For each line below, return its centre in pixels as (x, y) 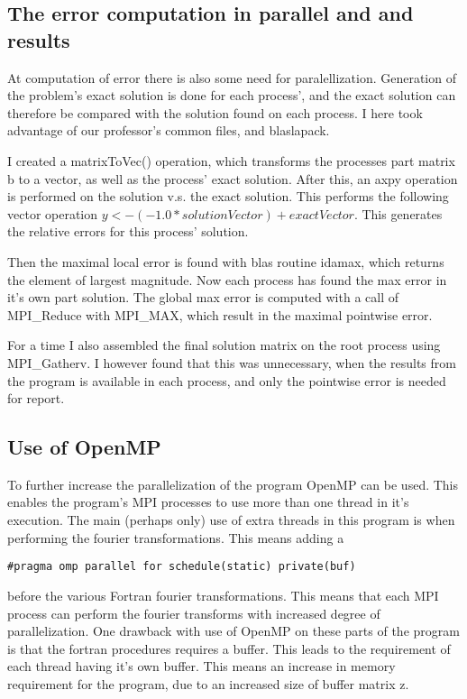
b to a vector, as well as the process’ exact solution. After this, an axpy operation (233, 178)
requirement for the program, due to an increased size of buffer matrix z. (208, 683)
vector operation (53, 213)
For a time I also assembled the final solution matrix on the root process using (224, 345)
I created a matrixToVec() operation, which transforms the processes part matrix (231, 160)
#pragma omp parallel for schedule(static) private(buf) (182, 567)
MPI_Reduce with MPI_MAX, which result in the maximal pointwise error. (220, 314)
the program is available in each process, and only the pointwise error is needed (227, 380)
